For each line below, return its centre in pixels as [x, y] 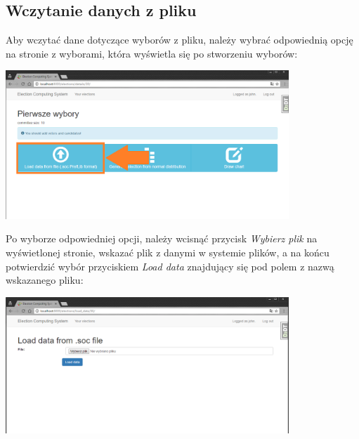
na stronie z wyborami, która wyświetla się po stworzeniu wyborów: [152, 53]
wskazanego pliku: [45, 280]
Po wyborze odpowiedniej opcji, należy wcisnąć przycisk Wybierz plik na [162, 238]
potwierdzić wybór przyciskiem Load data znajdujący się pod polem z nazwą [170, 266]
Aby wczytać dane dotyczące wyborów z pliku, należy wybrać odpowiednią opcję [179, 40]
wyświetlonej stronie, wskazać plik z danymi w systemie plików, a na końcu [168, 252]
